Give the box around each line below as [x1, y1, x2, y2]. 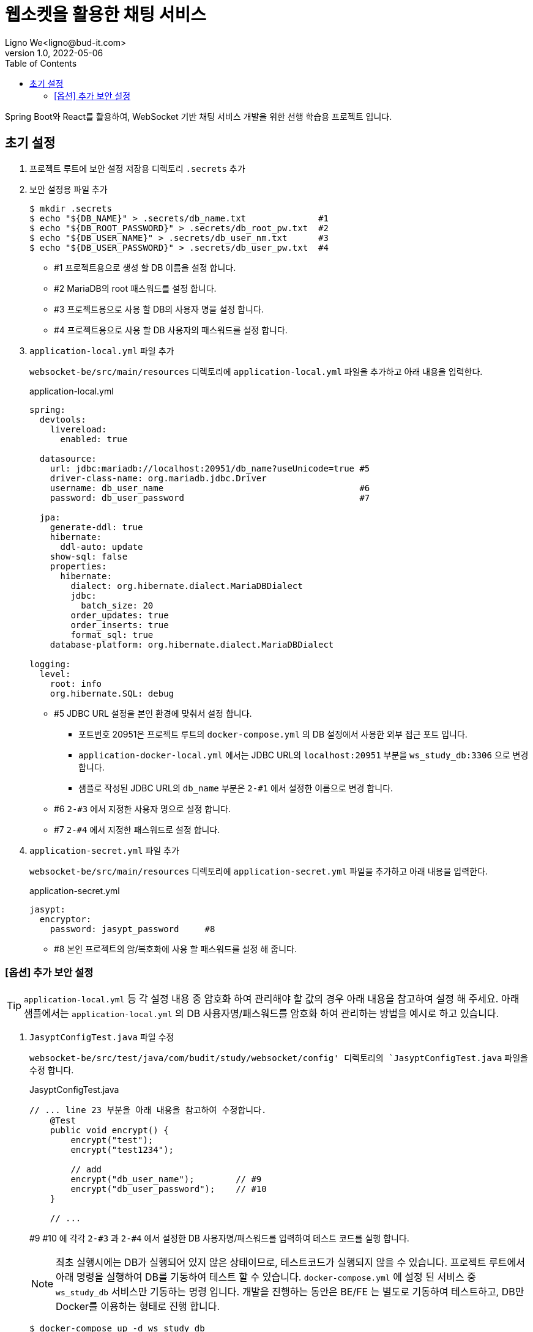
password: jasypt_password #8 [50, 923, 215, 934]
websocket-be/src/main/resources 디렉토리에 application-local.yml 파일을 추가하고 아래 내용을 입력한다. [29, 366, 483, 377]
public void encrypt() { [50, 1125, 169, 1136]
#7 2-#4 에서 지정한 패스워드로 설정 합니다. [54, 824, 220, 835]
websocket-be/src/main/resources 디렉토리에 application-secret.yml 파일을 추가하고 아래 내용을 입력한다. [29, 865, 488, 876]
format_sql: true [70, 629, 154, 640]
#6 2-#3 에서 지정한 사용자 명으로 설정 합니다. [54, 803, 231, 814]
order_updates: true [70, 610, 169, 620]
